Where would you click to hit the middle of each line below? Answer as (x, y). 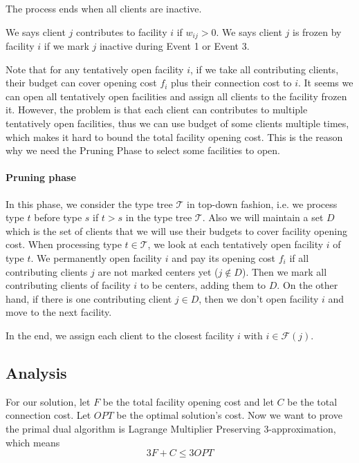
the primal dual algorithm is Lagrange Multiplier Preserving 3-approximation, (171, 428)
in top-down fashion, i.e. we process (262, 204)
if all (299, 257)
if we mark (66, 46)
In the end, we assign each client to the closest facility (120, 335)
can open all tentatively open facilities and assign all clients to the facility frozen (176, 96)
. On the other (307, 285)
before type (58, 217)
